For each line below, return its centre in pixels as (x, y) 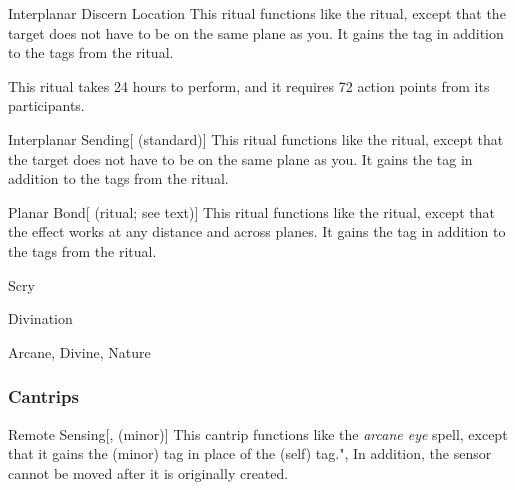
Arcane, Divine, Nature (79, 351)
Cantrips (43, 396)
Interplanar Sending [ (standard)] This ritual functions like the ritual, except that (256, 138)
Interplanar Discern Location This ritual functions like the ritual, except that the (257, 13)
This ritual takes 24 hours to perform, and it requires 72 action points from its (249, 85)
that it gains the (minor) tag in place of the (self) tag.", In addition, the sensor (250, 453)
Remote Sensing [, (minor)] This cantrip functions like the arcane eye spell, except (258, 433)
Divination (40, 318)
